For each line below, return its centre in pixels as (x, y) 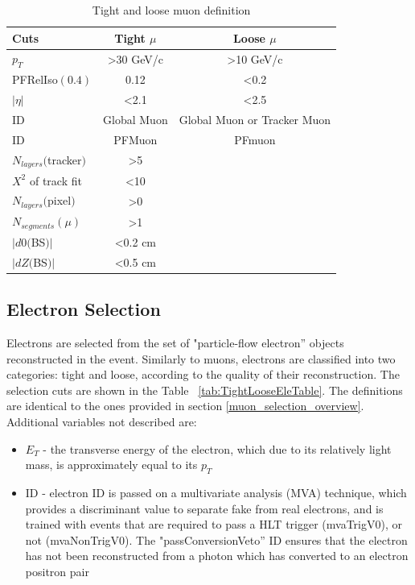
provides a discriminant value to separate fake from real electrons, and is (204, 508)
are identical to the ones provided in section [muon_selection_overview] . (185, 406)
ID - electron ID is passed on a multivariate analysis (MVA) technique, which (216, 492)
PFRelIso (35, 79)
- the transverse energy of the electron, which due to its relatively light (217, 448)
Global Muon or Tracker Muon (255, 120)
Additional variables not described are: (102, 421)
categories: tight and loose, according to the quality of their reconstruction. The (203, 374)
